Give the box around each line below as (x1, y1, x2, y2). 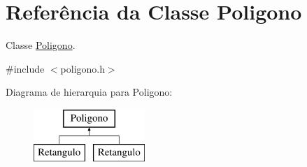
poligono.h (60, 61, 105, 75)
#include (6, 61, 45, 75)
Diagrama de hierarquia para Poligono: (6, 85, 173, 99)
